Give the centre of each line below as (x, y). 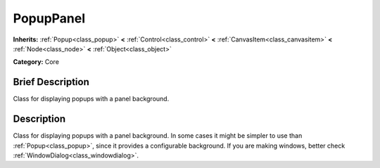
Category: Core (36, 62)
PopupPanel (49, 18)
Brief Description (51, 82)
